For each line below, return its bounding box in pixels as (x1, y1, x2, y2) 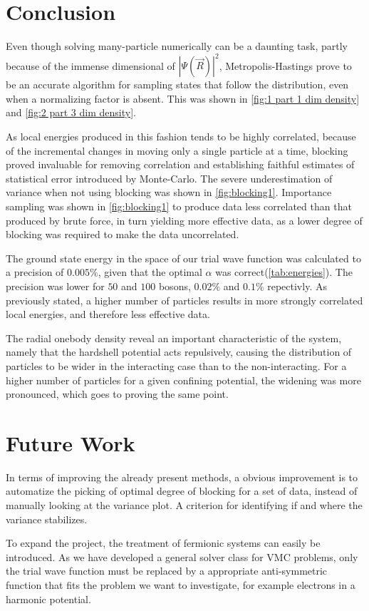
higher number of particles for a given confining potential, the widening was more (6, 372, 361, 387)
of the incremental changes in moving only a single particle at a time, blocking (6, 143, 348, 158)
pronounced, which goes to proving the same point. (6, 386, 229, 401)
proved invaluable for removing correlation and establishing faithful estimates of (6, 157, 355, 172)
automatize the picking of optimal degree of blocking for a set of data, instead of (6, 483, 358, 498)
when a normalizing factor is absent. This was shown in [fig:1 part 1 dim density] (6, 91, 360, 106)
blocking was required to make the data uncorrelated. (6, 227, 239, 242)
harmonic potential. (6, 591, 91, 606)
